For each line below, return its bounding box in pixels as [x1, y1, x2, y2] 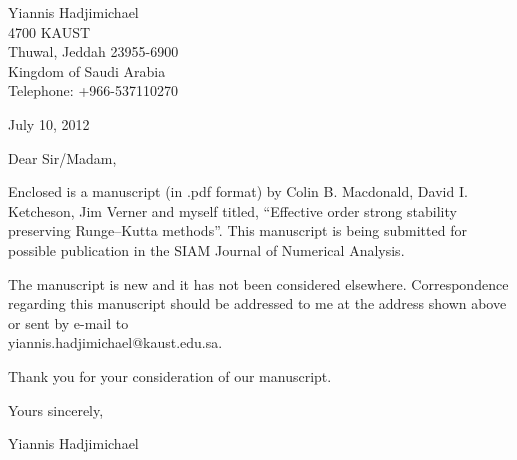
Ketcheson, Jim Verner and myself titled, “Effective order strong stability [8, 200, 457, 221]
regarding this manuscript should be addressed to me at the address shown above [8, 293, 507, 314]
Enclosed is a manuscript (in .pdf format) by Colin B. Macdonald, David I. [8, 181, 468, 202]
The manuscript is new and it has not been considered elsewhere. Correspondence [8, 273, 509, 294]
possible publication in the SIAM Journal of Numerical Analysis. [8, 239, 405, 260]
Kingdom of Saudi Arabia [8, 60, 166, 81]
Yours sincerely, [8, 399, 104, 420]
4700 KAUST [8, 21, 91, 42]
